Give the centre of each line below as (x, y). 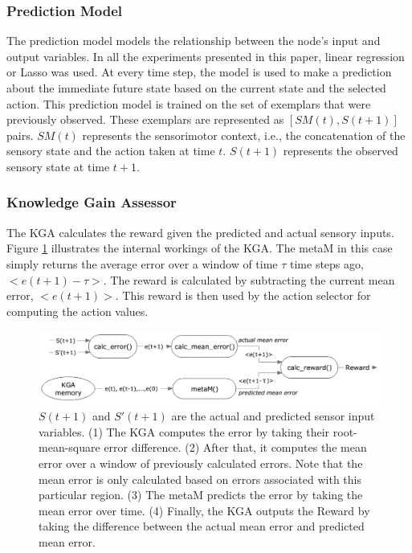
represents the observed (341, 151)
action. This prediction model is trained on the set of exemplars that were (189, 103)
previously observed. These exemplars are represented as (145, 119)
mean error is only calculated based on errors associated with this (200, 479)
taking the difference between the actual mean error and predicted (202, 526)
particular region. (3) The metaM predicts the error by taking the (201, 495)
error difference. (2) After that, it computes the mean (235, 447)
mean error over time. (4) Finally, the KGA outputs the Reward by (204, 510)
